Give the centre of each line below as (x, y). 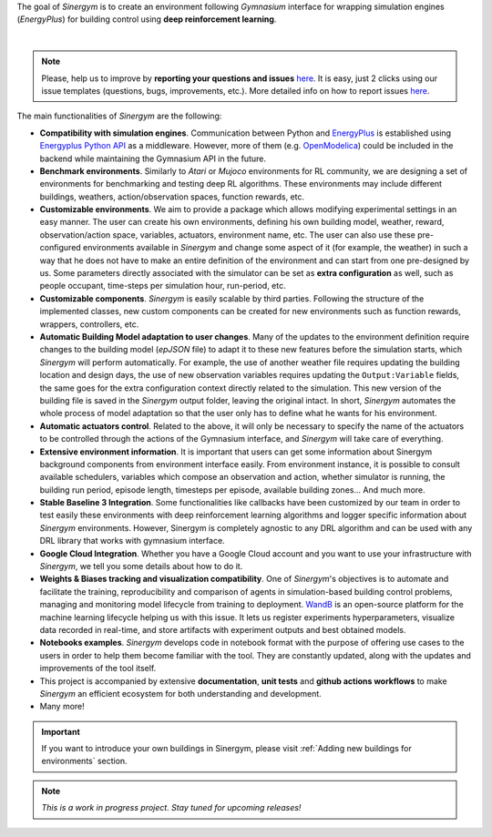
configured (60, 248)
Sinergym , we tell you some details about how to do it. (141, 567)
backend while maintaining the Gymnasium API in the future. (153, 158)
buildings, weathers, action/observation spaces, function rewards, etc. (172, 197)
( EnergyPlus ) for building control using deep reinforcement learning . (147, 19)
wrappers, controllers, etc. (89, 324)
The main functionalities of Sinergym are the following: (119, 116)
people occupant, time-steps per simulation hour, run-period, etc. (163, 286)
